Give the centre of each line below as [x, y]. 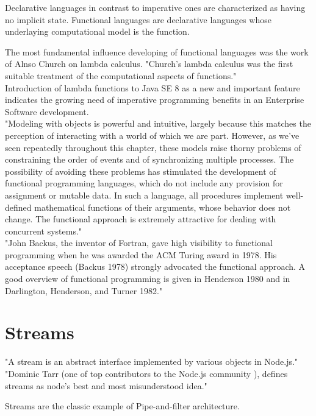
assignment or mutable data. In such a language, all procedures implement [144, 195]
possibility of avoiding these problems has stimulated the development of [141, 171]
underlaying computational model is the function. [97, 31]
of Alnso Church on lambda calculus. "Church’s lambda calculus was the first [149, 64]
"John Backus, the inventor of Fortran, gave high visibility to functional [139, 243]
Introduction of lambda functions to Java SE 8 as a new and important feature [153, 87]
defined [18, 207]
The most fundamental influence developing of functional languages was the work [157, 51]
